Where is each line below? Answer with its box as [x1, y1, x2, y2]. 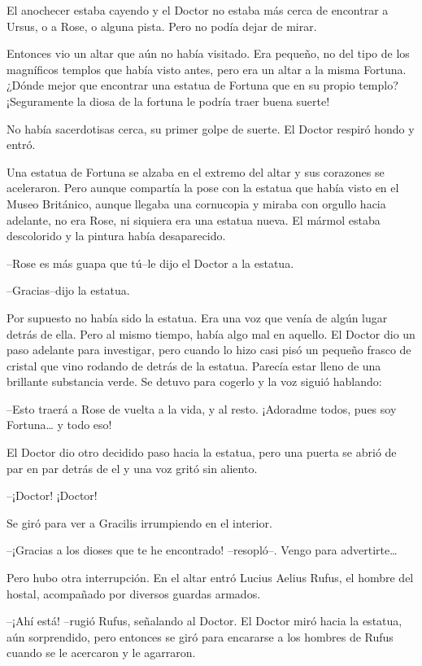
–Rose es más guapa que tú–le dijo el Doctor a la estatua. [7, 254, 294, 271]
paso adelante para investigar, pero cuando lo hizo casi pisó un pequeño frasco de [7, 341, 411, 358]
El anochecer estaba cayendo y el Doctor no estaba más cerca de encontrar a [7, 2, 389, 18]
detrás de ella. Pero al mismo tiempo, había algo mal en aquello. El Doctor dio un [7, 325, 415, 342]
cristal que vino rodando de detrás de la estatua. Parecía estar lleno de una [7, 357, 381, 374]
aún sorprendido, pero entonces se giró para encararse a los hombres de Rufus [7, 628, 394, 645]
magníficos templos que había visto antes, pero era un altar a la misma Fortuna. [7, 60, 407, 77]
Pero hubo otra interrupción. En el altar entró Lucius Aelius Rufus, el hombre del [7, 569, 414, 586]
